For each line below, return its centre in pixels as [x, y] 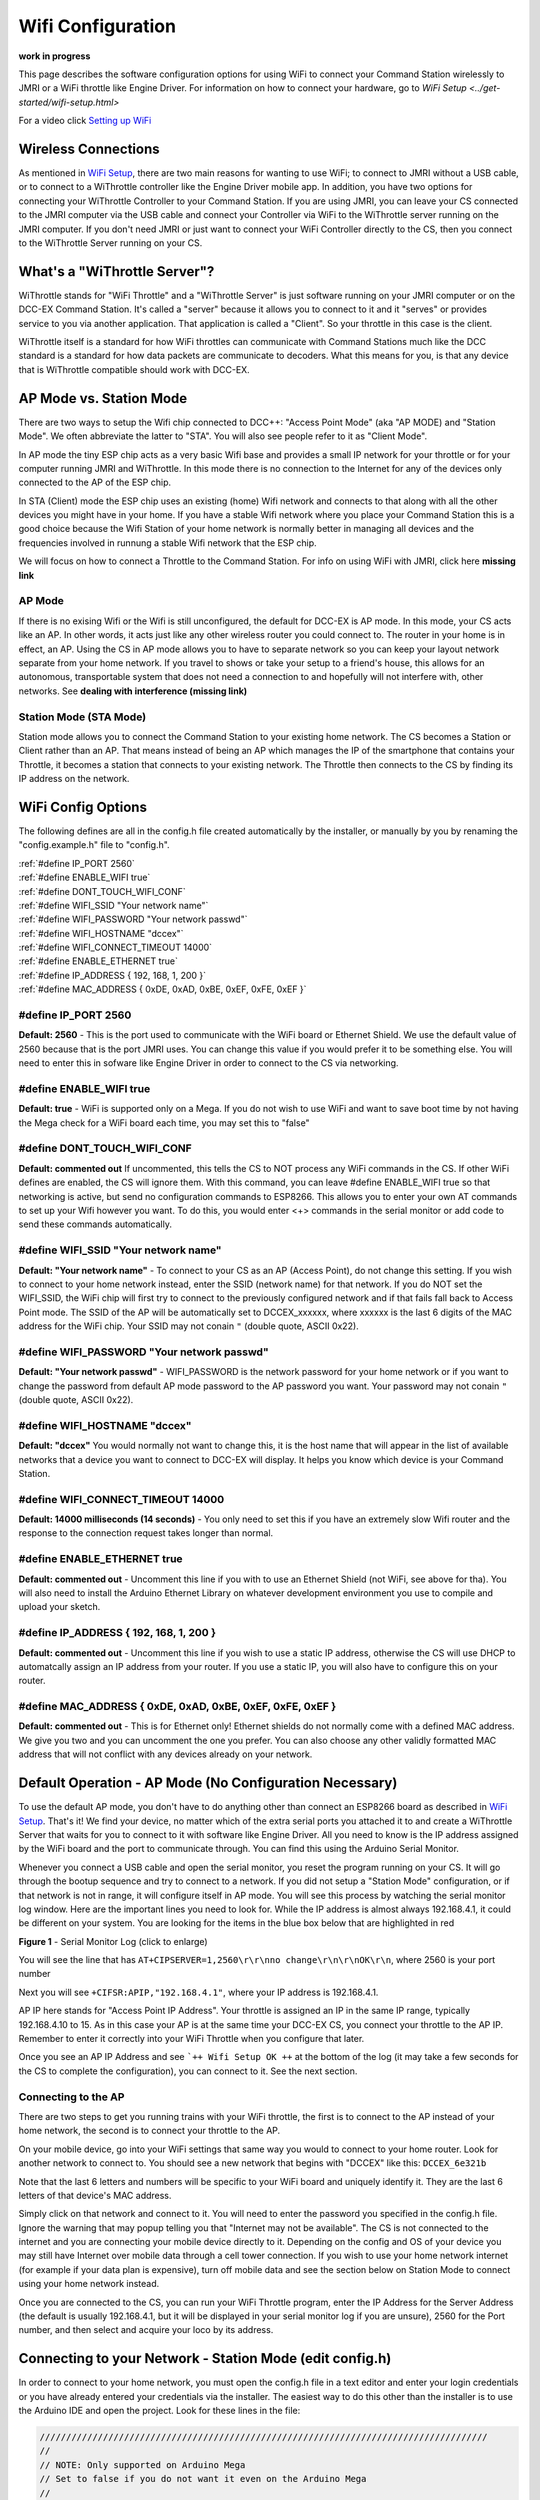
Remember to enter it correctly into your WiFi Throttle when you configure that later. [191, 2039]
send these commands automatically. [95, 1224]
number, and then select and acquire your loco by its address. [146, 2330]
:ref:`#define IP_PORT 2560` [76, 863]
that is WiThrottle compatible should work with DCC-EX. [134, 369]
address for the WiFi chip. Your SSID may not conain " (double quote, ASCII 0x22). [188, 1326]
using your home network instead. [89, 2284]
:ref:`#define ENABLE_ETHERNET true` [98, 961]
